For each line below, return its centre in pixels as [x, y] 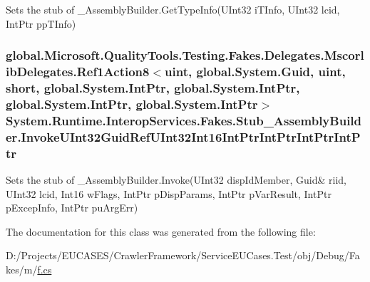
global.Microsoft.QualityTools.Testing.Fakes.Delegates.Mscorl [185, 55]
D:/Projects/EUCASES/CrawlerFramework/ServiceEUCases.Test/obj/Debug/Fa [183, 255]
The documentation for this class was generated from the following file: [161, 231]
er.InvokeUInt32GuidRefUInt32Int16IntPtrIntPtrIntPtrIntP [183, 136]
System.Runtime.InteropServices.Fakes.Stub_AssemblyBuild [184, 120]
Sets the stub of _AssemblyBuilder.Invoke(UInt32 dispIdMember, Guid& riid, [176, 179]
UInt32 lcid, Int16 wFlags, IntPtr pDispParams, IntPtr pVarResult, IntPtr [169, 193]
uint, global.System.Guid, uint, [255, 72]
